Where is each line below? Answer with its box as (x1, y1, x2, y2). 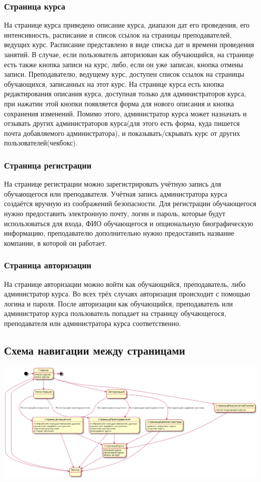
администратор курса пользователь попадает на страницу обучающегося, (4, 308, 226, 318)
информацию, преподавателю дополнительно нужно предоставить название (4, 228, 234, 238)
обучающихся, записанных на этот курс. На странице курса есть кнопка (4, 78, 224, 89)
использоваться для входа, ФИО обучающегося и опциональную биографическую (4, 218, 253, 228)
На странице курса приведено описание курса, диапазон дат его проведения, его (4, 20, 250, 30)
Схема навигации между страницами (4, 342, 185, 358)
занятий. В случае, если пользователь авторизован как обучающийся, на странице (4, 49, 254, 59)
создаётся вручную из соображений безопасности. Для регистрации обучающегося (4, 198, 256, 209)
